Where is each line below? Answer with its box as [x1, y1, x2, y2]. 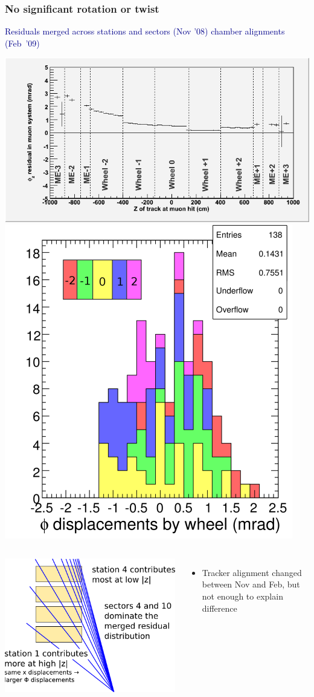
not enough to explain [202, 589, 283, 602]
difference [202, 601, 237, 614]
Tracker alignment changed [202, 566, 302, 578]
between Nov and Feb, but [202, 578, 300, 591]
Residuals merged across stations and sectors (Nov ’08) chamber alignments [5, 25, 285, 38]
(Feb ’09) [5, 36, 40, 49]
